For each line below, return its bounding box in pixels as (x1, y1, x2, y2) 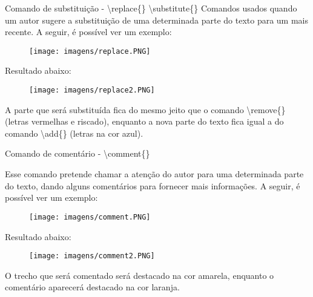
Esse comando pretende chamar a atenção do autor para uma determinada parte (5, 168, 304, 180)
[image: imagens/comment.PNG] (29, 212, 151, 221)
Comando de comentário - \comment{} (5, 147, 150, 160)
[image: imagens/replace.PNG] (29, 47, 151, 56)
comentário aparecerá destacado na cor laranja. (5, 281, 180, 293)
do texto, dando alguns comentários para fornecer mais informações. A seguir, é (5, 179, 300, 192)
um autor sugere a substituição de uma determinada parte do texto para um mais (5, 13, 308, 26)
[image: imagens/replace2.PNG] (29, 86, 155, 95)
